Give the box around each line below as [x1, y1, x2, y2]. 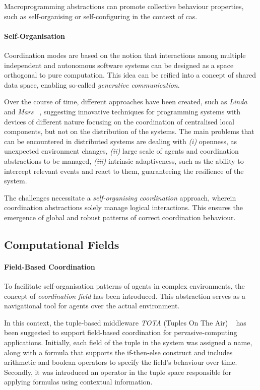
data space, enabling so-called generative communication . [4, 79, 180, 90]
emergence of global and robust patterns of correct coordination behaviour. [4, 212, 236, 222]
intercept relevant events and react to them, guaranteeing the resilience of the [4, 165, 244, 176]
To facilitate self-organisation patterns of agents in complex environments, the [4, 281, 245, 291]
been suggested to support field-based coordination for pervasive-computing [4, 327, 237, 338]
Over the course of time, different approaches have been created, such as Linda [4, 96, 247, 107]
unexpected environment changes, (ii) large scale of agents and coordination [4, 146, 239, 156]
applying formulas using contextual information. [4, 376, 153, 387]
